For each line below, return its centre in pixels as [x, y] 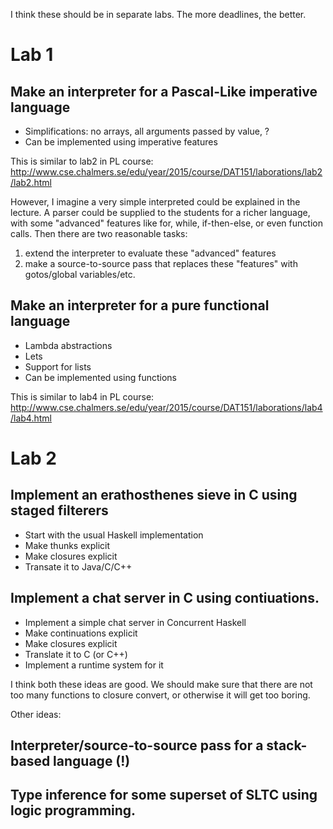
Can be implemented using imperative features [121, 142]
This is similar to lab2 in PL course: [82, 161]
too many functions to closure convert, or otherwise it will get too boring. [160, 695]
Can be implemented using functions [100, 377]
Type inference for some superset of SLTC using [164, 795]
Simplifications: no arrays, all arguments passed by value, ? [147, 131]
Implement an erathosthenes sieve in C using [154, 495]
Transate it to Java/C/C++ [78, 566]
